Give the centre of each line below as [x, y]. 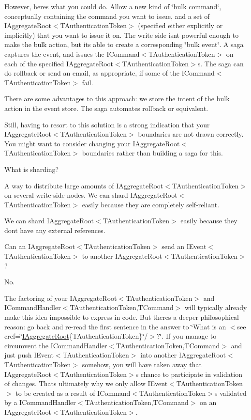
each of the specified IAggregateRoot [59, 63]
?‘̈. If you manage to [186, 336]
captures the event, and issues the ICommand [72, 54]
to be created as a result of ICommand [73, 393]
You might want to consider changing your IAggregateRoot [92, 143]
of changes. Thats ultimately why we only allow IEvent [86, 383]
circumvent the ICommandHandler [56, 345]
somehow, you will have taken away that [142, 364]
